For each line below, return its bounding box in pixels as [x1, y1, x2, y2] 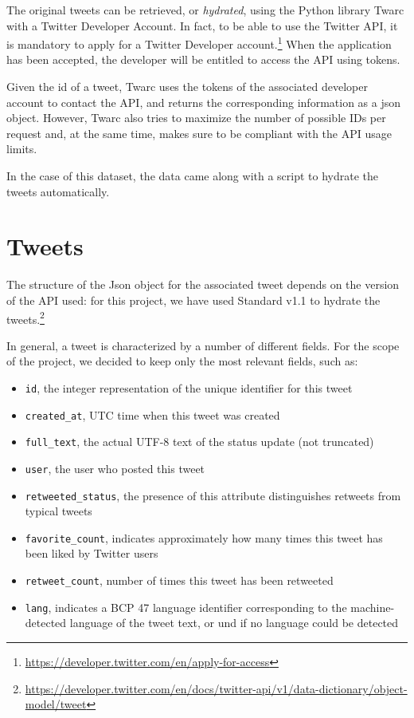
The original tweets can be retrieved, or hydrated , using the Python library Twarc [6, 2, 404, 18]
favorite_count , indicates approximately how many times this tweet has [25, 529, 383, 546]
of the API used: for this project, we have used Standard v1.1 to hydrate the [6, 291, 381, 308]
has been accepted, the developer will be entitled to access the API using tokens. [6, 51, 400, 68]
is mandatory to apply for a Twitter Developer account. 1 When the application [6, 34, 392, 52]
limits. [6, 140, 37, 157]
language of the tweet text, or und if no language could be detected [69, 614, 399, 631]
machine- [350, 598, 395, 615]
